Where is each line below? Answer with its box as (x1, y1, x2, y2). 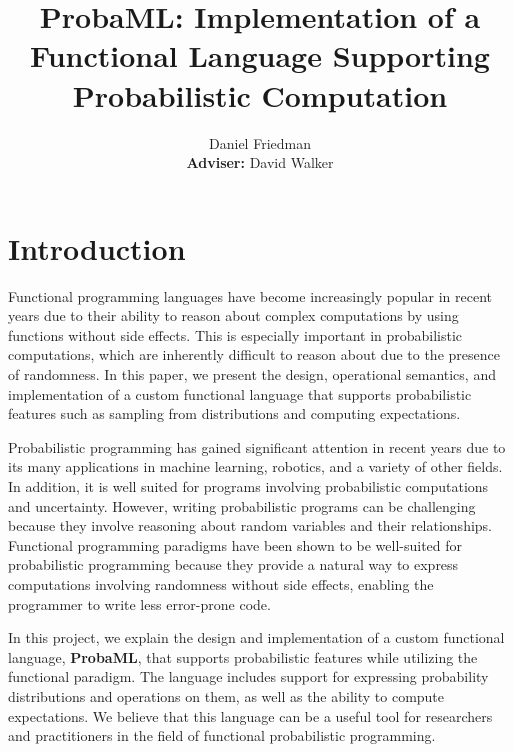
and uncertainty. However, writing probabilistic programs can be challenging (8, 495, 476, 516)
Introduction (8, 227, 186, 268)
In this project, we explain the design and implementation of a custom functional (8, 627, 505, 648)
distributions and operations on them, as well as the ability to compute (8, 685, 445, 706)
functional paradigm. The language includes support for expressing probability (8, 666, 489, 687)
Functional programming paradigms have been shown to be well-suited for (8, 534, 463, 555)
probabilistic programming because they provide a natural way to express (8, 554, 459, 575)
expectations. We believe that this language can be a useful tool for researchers (8, 705, 493, 726)
